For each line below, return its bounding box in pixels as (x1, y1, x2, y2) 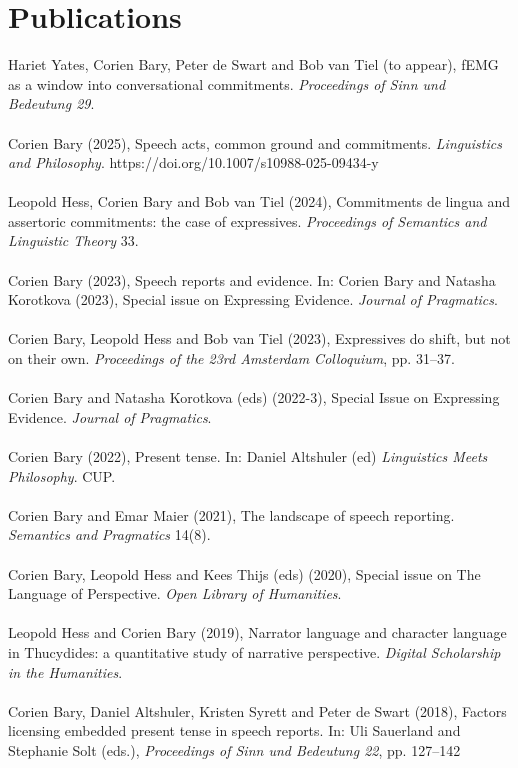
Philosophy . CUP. (8, 465, 116, 486)
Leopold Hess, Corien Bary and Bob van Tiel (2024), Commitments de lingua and (8, 191, 511, 212)
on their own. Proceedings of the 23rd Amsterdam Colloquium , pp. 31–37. (8, 348, 455, 369)
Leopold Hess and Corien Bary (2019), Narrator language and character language (8, 622, 507, 643)
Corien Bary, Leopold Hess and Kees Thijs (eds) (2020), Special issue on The (8, 563, 481, 584)
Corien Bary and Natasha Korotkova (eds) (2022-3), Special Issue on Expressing (8, 387, 500, 408)
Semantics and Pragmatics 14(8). (8, 524, 211, 545)
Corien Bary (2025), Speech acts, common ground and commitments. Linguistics (8, 132, 502, 153)
